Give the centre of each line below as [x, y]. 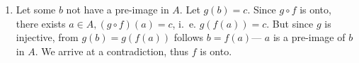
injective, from [47, 37]
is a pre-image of [309, 37]
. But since [290, 23]
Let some [36, 9]
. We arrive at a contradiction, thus [112, 51]
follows [189, 37]
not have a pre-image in [118, 9]
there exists [41, 23]
